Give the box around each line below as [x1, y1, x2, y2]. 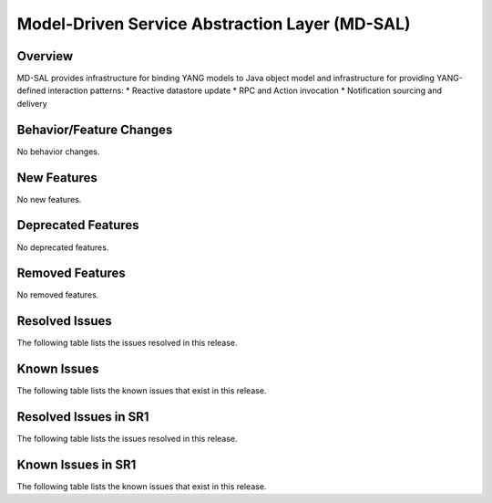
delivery [16, 98, 47, 109]
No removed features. [16, 289, 99, 300]
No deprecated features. [16, 242, 109, 253]
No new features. [16, 194, 82, 204]
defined [16, 85, 46, 96]
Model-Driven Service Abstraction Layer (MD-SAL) [16, 14, 411, 34]
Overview [16, 48, 74, 64]
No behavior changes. [16, 146, 100, 157]
